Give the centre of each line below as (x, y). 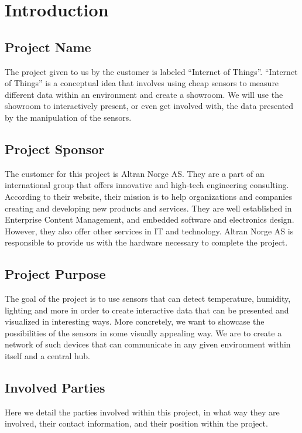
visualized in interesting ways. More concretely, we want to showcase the (135, 321)
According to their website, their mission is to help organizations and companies (148, 196)
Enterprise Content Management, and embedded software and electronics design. (150, 219)
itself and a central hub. (47, 356)
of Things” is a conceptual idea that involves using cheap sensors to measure (142, 83)
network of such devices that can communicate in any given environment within (148, 344)
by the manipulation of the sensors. (68, 117)
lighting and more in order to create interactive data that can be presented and (147, 310)
